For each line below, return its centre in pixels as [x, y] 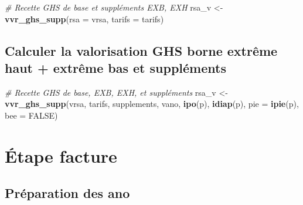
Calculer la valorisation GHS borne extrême [141, 50]
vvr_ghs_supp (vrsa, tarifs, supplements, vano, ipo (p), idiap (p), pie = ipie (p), [152, 104]
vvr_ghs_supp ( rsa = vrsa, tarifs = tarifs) [84, 19]
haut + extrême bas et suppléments [115, 67]
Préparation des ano [67, 193]
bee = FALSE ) [31, 115]
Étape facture [61, 155]
